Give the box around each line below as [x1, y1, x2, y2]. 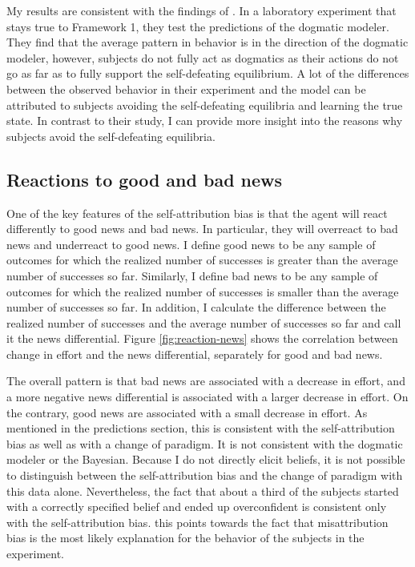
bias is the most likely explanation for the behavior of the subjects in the [6, 529, 365, 546]
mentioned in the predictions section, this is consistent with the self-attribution [6, 420, 395, 436]
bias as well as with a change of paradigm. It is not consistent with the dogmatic [6, 435, 403, 452]
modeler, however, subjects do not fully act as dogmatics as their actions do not [6, 49, 399, 66]
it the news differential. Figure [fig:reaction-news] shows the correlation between [6, 330, 398, 347]
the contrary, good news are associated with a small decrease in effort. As [6, 404, 368, 420]
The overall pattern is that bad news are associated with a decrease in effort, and [6, 372, 405, 389]
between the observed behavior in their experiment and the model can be [6, 80, 366, 97]
